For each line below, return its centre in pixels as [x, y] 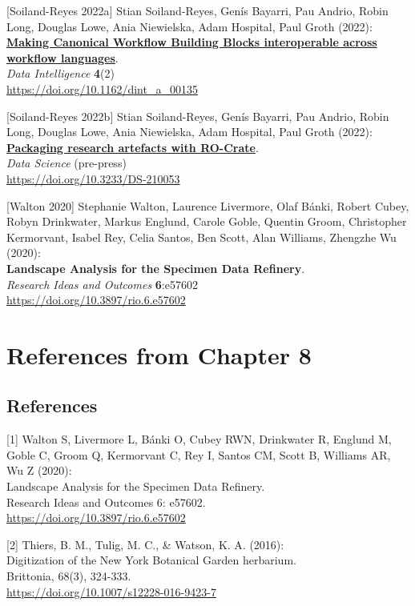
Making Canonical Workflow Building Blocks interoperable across [192, 42]
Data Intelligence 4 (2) [60, 73]
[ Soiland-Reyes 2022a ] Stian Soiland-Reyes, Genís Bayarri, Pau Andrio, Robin [197, 10]
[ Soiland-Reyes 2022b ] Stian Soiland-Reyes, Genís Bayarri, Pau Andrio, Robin [198, 116]
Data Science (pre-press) [66, 163]
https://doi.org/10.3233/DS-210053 [93, 178]
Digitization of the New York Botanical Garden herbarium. [151, 560]
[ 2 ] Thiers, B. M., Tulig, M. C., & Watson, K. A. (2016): [145, 544]
